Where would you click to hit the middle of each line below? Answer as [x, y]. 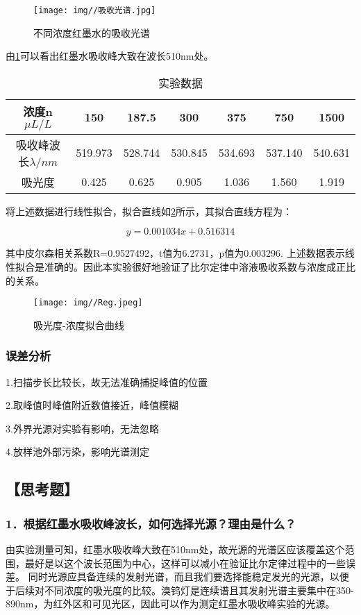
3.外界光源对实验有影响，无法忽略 [82, 428]
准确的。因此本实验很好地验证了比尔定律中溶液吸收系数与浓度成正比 [200, 267]
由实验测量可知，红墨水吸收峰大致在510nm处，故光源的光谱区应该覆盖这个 [175, 549]
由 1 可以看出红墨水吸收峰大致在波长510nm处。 [110, 56]
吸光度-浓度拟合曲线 [79, 325]
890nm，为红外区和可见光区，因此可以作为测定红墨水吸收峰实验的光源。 [170, 604]
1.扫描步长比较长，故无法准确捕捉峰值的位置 [107, 381]
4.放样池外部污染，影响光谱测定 [77, 452]
